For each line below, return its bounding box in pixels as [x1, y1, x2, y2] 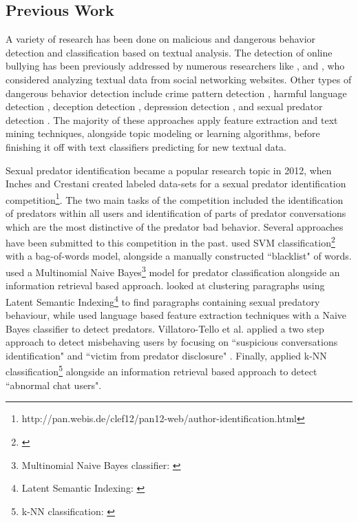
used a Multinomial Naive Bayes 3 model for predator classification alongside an [6, 263, 340, 279]
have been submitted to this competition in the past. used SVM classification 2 [6, 233, 335, 249]
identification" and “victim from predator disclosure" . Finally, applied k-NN [6, 348, 327, 362]
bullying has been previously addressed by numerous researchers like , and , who [6, 59, 345, 73]
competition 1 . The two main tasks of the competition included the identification [6, 190, 344, 207]
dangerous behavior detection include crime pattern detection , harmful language [6, 85, 347, 100]
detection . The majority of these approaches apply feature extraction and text [6, 112, 338, 127]
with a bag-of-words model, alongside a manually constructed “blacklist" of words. [6, 249, 352, 263]
